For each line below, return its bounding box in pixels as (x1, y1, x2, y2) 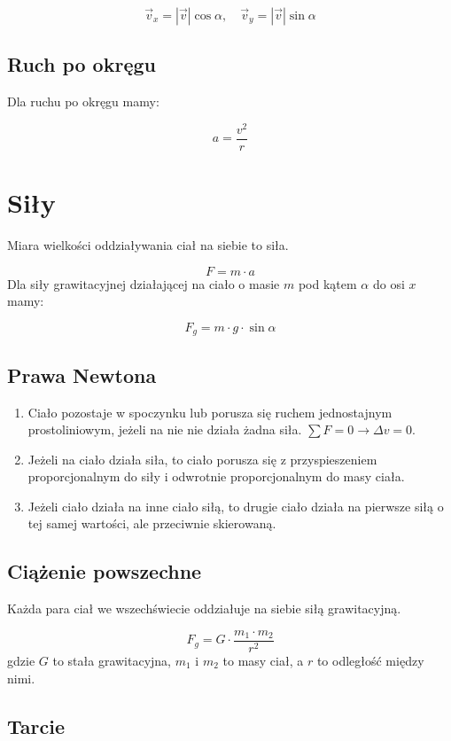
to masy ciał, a (222, 651, 304, 669)
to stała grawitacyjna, (52, 651, 172, 669)
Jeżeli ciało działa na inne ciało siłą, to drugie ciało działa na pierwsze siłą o (27, 496, 444, 515)
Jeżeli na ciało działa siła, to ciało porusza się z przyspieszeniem (27, 449, 377, 468)
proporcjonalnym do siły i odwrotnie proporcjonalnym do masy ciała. (27, 467, 405, 486)
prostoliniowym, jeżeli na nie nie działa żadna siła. (27, 420, 302, 439)
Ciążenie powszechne (7, 558, 202, 585)
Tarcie (7, 712, 65, 739)
